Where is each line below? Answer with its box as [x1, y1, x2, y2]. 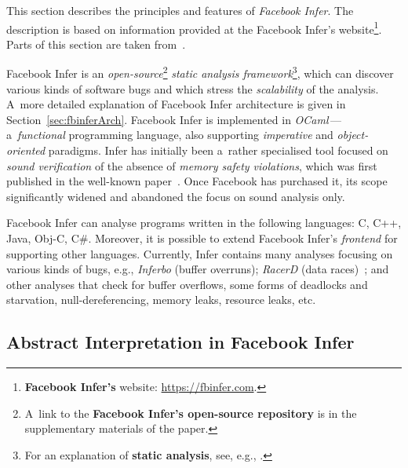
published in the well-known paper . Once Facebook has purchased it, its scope [6, 173, 388, 189]
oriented [6, 142, 46, 159]
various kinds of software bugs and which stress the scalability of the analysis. [6, 80, 379, 97]
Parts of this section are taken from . [6, 35, 186, 52]
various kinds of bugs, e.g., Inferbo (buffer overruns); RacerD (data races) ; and [6, 261, 389, 277]
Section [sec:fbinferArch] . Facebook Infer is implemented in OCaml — [6, 111, 341, 127]
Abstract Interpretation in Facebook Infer [6, 330, 355, 354]
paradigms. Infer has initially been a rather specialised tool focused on [48, 142, 388, 159]
